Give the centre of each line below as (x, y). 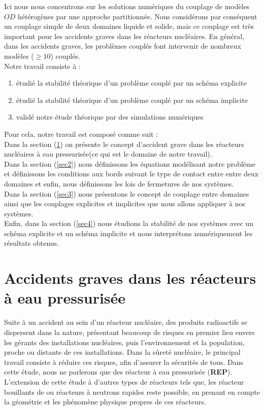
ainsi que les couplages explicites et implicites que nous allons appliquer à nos (125, 203)
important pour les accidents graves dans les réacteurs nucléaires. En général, (124, 36)
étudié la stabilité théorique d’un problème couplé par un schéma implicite (132, 100)
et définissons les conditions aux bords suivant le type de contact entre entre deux (131, 174)
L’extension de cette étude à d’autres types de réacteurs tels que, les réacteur (124, 381)
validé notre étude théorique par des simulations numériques (110, 117)
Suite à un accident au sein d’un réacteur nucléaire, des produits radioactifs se (126, 322)
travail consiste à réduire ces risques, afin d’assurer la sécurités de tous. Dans (124, 362)
